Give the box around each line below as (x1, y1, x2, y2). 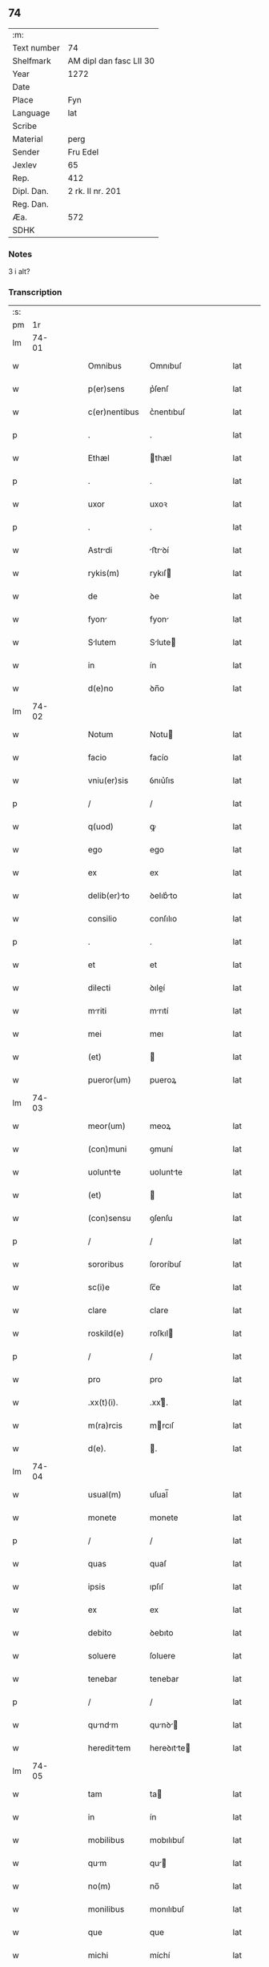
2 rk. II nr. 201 (67, 185, 122, 196)
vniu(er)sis (87, 775, 129, 786)
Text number (12, 42, 60, 53)
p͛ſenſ (149, 384, 169, 395)
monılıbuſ (149, 1904, 185, 1915)
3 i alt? (8, 267, 30, 276)
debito (87, 1627, 112, 1638)
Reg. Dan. (12, 198, 50, 209)
